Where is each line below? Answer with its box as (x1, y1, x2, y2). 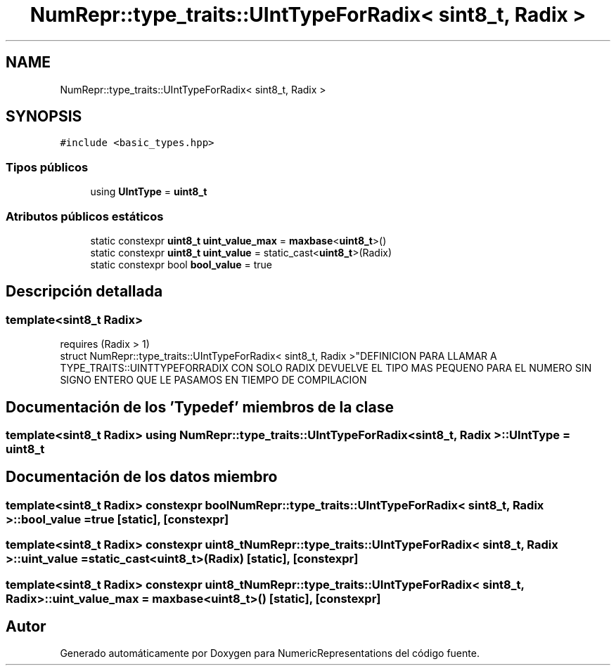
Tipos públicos (6, 159, 89, 174)
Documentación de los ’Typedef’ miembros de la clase (6, 398, 394, 416)
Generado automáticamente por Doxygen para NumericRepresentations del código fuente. (60, 647, 480, 660)
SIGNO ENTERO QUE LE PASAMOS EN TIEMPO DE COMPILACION (60, 374, 367, 386)
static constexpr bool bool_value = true (90, 258, 272, 271)
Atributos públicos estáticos (6, 209, 164, 223)
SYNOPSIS (6, 108, 82, 126)
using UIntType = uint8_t (90, 185, 207, 198)
